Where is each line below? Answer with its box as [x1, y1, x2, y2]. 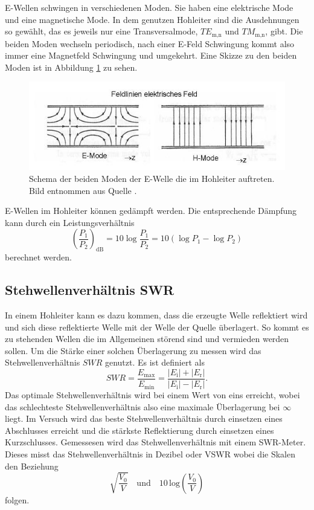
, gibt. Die [265, 25, 303, 37]
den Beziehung [5, 459, 59, 472]
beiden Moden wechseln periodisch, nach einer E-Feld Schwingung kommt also [5, 37, 295, 50]
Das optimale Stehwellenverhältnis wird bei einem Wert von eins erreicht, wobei [5, 389, 300, 401]
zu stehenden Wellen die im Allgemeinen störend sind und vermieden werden [5, 332, 289, 345]
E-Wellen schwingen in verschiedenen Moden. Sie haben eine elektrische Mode [5, 1, 293, 13]
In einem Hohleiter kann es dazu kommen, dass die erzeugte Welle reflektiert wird [5, 309, 308, 321]
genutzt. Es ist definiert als [104, 356, 205, 369]
